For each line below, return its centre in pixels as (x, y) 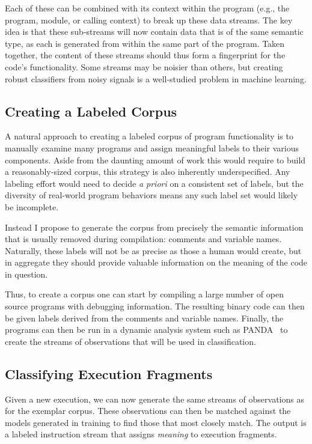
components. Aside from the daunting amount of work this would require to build (155, 160)
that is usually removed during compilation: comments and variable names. (143, 239)
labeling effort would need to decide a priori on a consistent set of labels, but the (154, 183)
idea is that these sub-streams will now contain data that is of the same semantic (154, 32)
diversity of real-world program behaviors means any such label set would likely (151, 195)
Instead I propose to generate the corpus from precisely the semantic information (154, 227)
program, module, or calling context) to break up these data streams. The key (149, 20)
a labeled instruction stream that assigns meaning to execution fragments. (141, 434)
